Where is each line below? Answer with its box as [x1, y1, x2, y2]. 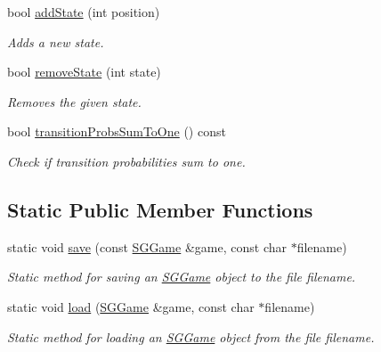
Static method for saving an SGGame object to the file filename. [7, 267, 356, 286]
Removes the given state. [7, 92, 142, 111]
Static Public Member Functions [7, 195, 313, 223]
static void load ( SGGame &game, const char [7, 297, 255, 315]
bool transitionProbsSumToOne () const [7, 122, 226, 141]
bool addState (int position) [7, 3, 160, 20]
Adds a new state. [7, 32, 104, 51]
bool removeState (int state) [7, 62, 161, 81]
